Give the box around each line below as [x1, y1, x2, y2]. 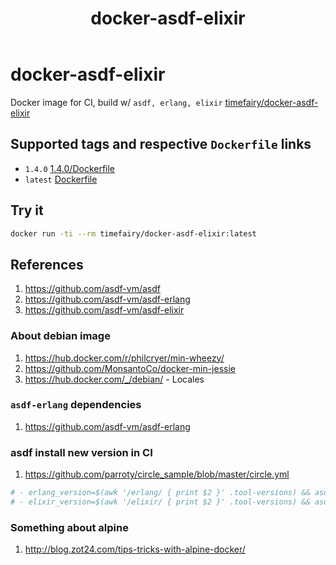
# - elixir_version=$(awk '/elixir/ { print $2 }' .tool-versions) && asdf [10, 497, 333, 507]
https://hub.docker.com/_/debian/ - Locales [24, 373, 205, 385]
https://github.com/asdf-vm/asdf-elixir [24, 304, 185, 316]
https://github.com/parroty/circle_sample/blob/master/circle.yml [24, 468, 290, 481]
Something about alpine [10, 520, 129, 534]
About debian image [10, 329, 111, 343]
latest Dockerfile [24, 173, 98, 185]
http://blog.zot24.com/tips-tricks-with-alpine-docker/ [24, 543, 246, 556]
